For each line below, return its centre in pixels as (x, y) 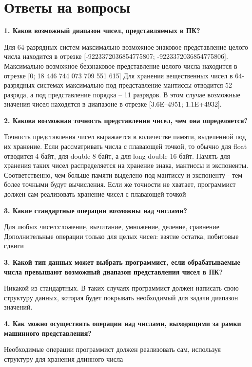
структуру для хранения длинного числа (64, 358)
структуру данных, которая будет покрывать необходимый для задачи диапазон (121, 297)
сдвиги (14, 246)
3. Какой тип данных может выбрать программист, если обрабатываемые (122, 262)
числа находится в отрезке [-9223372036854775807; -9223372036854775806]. (116, 56)
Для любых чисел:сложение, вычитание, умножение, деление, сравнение (112, 227)
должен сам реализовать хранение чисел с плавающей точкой (95, 194)
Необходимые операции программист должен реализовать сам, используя (113, 349)
